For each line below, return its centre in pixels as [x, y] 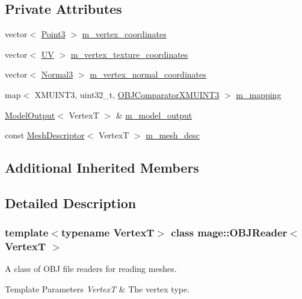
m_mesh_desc [173, 135]
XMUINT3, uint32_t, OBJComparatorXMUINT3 [127, 94]
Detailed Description [71, 202]
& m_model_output [154, 115]
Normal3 [57, 74]
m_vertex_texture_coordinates [129, 54]
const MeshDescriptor [45, 135]
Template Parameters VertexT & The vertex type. [97, 289]
